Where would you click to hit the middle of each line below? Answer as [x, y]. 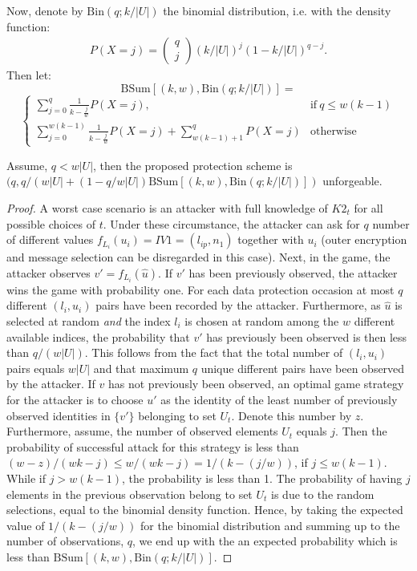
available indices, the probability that [98, 336]
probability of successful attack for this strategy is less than [153, 446]
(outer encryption [364, 239]
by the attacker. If [51, 384]
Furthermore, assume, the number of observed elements [142, 431]
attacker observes [49, 272]
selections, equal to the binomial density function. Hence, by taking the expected [205, 510]
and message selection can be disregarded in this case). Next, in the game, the [198, 257]
